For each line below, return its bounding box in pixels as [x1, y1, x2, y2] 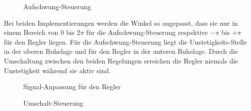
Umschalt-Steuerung [23, 97, 83, 108]
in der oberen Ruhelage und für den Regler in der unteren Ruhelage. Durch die [4, 46, 238, 56]
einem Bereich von [4, 27, 59, 37]
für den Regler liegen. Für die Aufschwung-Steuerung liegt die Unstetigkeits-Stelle [4, 36, 247, 47]
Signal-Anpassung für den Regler [23, 81, 121, 92]
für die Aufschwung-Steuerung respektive [86, 27, 208, 37]
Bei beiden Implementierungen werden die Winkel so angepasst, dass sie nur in [4, 17, 238, 28]
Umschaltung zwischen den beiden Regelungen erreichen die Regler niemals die [4, 55, 238, 65]
